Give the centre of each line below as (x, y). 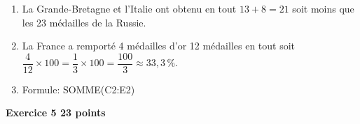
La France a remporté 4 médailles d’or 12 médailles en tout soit (159, 46)
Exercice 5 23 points (56, 113)
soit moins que (323, 8)
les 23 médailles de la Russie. (84, 22)
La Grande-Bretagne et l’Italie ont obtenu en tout (129, 8)
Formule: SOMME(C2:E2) (78, 89)
